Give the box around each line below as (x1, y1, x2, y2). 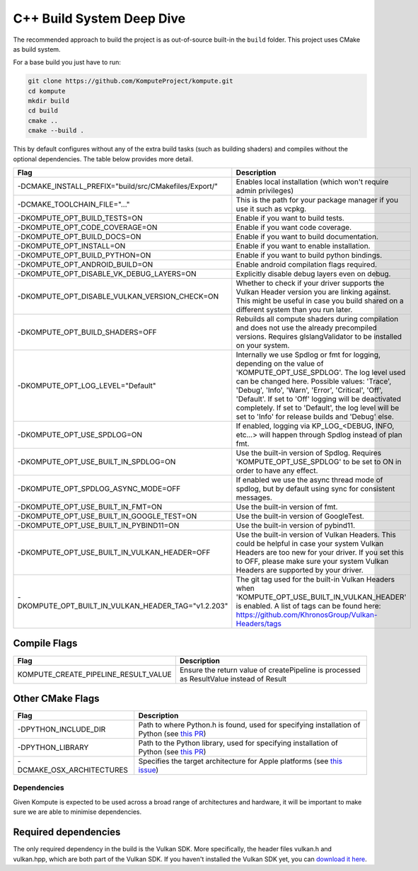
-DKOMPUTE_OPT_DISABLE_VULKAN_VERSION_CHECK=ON (17, 292, 219, 301)
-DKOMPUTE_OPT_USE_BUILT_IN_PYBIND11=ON (17, 521, 180, 531)
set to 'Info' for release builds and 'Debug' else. (236, 412, 394, 422)
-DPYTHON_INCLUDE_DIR (17, 725, 106, 734)
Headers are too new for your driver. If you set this (236, 548, 405, 558)
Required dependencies (13, 826, 121, 838)
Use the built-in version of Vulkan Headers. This (236, 530, 396, 540)
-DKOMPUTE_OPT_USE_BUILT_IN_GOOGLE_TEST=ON (17, 512, 197, 521)
